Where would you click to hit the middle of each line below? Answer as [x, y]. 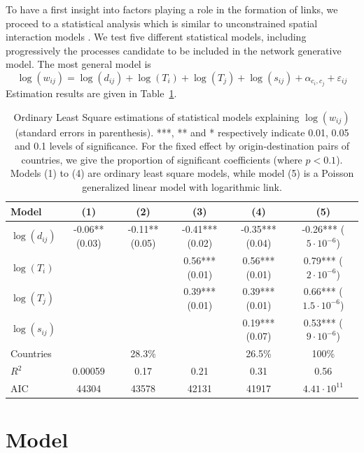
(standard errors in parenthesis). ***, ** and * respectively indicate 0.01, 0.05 [182, 132]
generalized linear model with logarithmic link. [182, 187]
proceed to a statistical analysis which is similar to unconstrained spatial [162, 23]
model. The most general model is [78, 64]
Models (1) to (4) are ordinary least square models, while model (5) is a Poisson [182, 173]
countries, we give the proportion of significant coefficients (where [162, 159]
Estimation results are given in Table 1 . [91, 93]
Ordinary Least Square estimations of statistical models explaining [156, 116]
